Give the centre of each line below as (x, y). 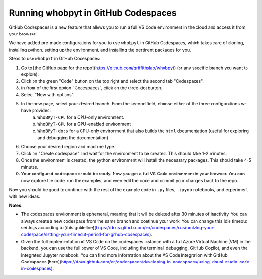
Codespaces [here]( (41, 262)
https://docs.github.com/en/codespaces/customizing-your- (156, 228)
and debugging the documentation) (73, 138)
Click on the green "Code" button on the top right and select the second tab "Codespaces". (112, 81)
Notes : (16, 205)
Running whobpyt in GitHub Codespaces (93, 13)
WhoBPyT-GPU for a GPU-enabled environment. (85, 124)
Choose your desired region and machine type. (68, 146)
